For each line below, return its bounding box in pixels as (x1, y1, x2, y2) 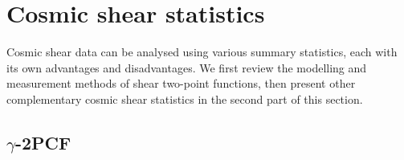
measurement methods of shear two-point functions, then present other (6, 75, 356, 92)
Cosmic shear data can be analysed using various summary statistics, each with (6, 43, 398, 60)
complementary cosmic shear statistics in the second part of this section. (6, 90, 363, 107)
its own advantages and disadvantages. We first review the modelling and (6, 59, 367, 76)
